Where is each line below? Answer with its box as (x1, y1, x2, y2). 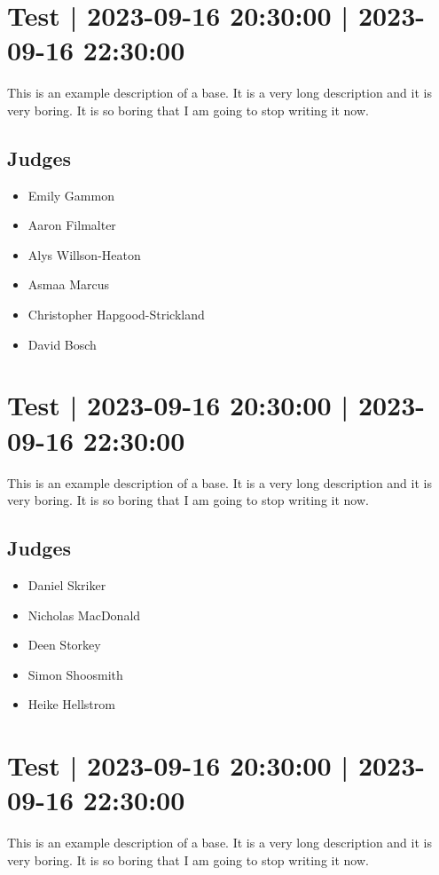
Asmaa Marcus (27, 275, 109, 294)
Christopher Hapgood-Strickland (27, 305, 205, 324)
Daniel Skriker (27, 575, 106, 594)
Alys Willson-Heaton (27, 245, 141, 264)
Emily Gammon (27, 185, 114, 204)
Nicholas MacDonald (27, 605, 141, 624)
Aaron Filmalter (27, 216, 116, 234)
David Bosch (27, 335, 97, 353)
